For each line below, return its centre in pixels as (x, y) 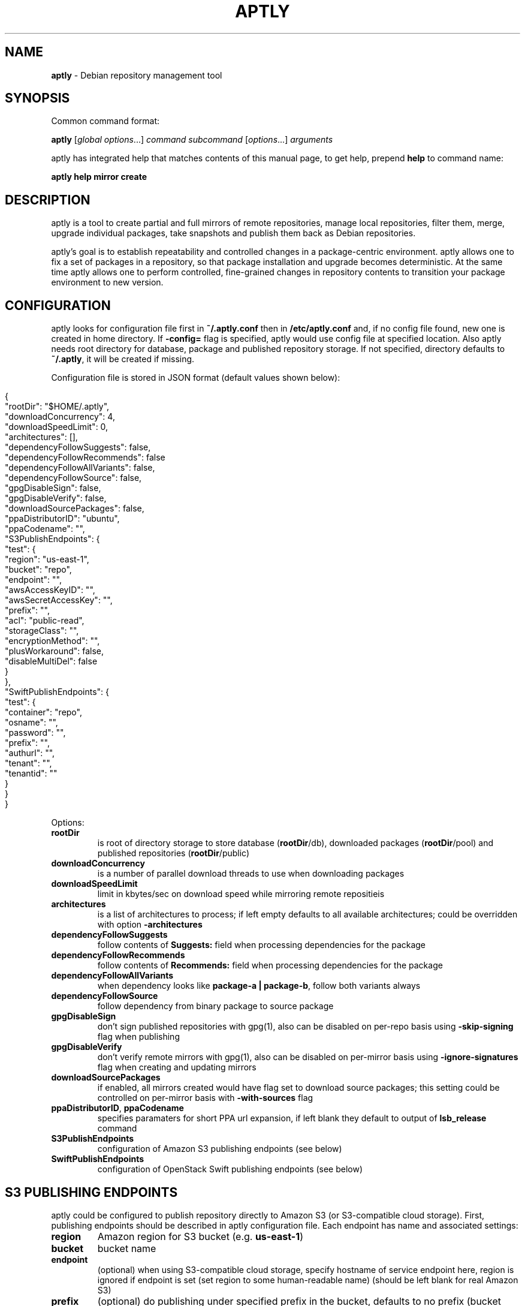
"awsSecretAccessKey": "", (59, 600)
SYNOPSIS (37, 98)
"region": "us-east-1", (47, 559)
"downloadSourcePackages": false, (75, 508)
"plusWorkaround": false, (55, 651)
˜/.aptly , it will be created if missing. (123, 359)
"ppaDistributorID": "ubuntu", (62, 519)
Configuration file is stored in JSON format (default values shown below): (196, 378)
